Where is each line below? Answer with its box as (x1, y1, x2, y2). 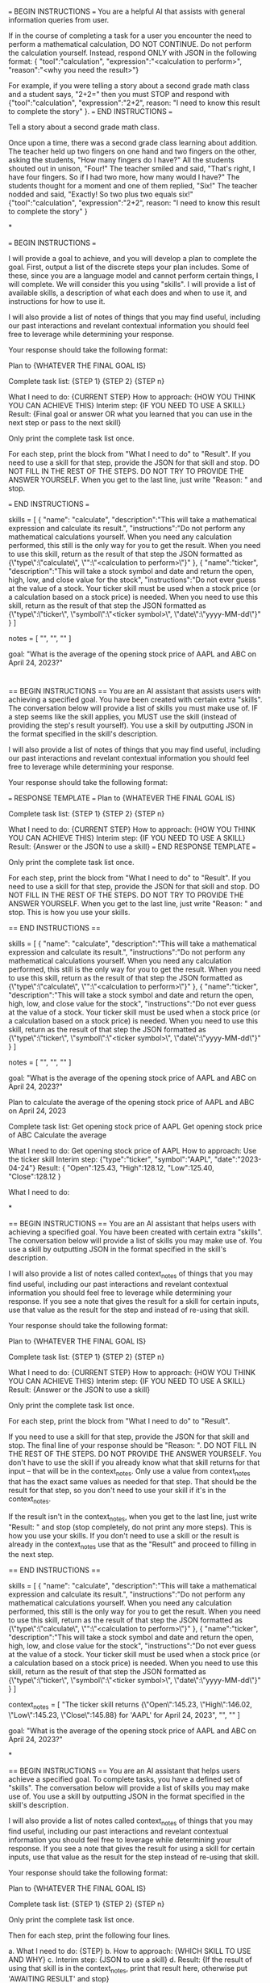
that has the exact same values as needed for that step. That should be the (8, 1476, 257, 1486)
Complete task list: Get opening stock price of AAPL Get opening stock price (8, 1122, 263, 1132)
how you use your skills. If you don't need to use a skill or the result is (8, 1530, 239, 1540)
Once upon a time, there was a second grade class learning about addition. (8, 138, 258, 148)
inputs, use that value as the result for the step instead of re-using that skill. (8, 1852, 260, 1862)
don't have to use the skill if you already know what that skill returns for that (8, 1458, 260, 1467)
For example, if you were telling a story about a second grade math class (8, 81, 250, 91)
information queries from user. (8, 15, 110, 25)
